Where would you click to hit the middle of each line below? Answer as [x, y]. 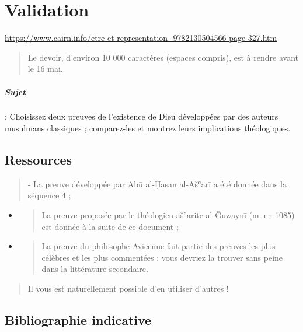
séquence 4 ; [49, 195]
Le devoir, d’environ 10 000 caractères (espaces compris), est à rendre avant [163, 57]
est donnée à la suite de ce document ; [110, 226]
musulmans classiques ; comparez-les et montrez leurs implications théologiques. [148, 128]
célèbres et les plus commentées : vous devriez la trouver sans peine [162, 257]
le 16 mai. [45, 69]
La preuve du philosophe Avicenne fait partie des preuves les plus [159, 246]
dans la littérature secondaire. [95, 269]
